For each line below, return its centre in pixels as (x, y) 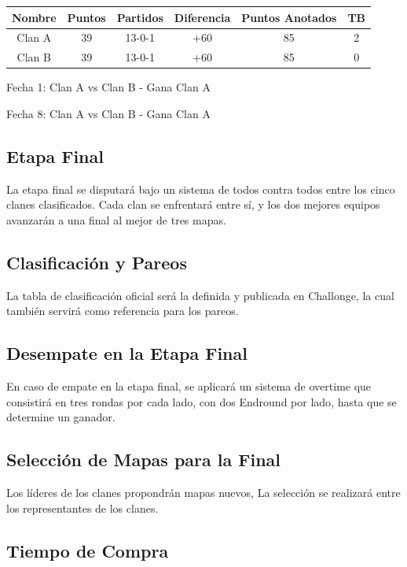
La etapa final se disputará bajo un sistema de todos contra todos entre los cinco (201, 189)
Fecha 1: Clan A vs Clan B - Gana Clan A (108, 87)
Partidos (140, 17)
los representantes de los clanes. (82, 508)
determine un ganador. (61, 417)
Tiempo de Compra (88, 550)
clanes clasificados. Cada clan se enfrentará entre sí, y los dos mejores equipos (193, 204)
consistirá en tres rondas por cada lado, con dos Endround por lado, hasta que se (202, 401)
